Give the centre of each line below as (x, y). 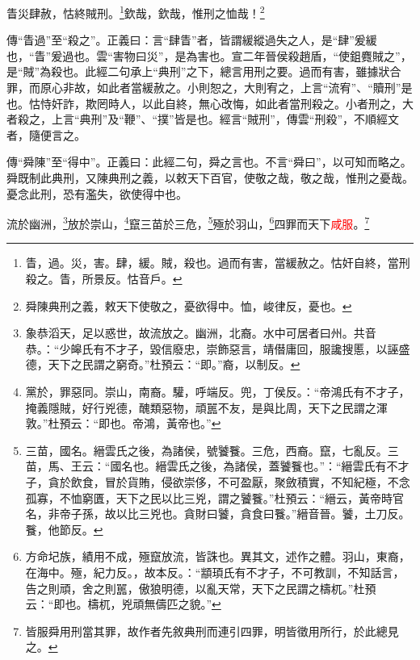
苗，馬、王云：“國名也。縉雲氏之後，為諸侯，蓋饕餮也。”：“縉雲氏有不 (212, 466)
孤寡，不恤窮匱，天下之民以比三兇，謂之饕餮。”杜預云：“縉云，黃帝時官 (215, 497)
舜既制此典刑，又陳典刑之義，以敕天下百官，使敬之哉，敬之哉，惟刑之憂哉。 (210, 178)
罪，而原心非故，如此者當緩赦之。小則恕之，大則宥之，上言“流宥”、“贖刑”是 (210, 88)
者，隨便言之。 (46, 134)
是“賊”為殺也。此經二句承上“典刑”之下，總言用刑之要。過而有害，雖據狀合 (204, 71)
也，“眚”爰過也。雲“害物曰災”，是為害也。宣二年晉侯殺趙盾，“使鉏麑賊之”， (209, 55)
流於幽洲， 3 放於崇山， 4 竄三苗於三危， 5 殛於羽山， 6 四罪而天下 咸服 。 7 (188, 222)
